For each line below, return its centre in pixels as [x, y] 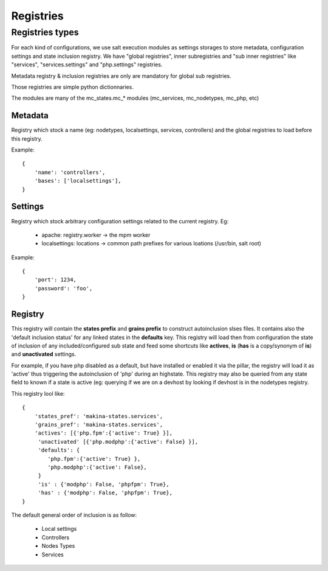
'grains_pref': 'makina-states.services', [99, 425]
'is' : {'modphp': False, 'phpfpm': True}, [104, 484]
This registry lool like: [38, 393]
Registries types [45, 32]
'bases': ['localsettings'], [78, 181]
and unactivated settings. [44, 354]
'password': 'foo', [63, 288]
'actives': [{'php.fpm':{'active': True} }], [104, 433]
